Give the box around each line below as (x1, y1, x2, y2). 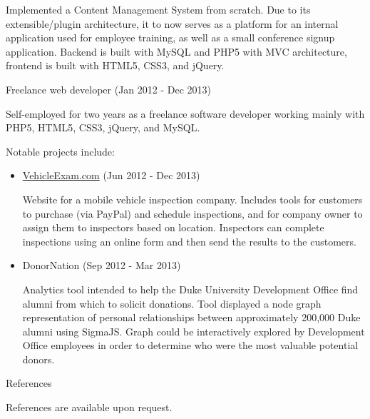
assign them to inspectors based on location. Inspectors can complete (22, 220, 324, 235)
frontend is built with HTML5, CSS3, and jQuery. (6, 58, 225, 73)
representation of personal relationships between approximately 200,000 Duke (22, 310, 361, 325)
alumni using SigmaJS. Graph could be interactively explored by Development (22, 323, 365, 338)
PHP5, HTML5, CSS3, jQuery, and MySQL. (6, 120, 200, 135)
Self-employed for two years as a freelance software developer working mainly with (6, 106, 365, 121)
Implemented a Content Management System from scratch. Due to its (6, 2, 311, 16)
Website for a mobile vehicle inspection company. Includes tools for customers (22, 191, 363, 206)
